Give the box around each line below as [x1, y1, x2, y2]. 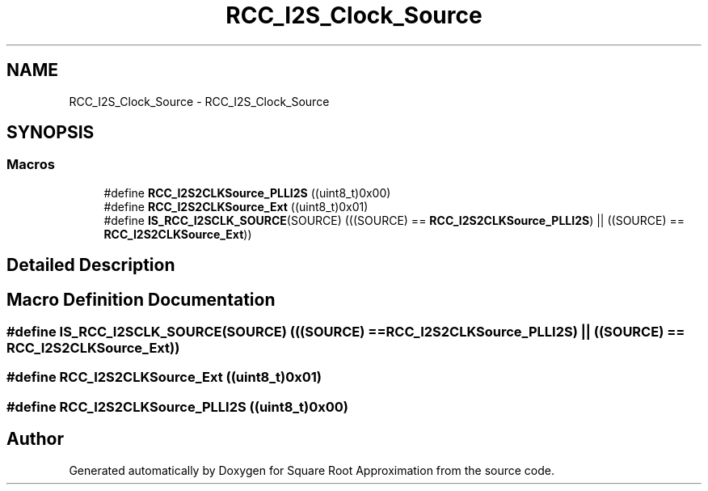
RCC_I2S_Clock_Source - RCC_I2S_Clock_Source [69, 94, 330, 108]
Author [6, 429, 64, 450]
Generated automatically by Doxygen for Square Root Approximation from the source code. [69, 463, 554, 477]
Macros [6, 156, 55, 173]
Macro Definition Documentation [6, 289, 276, 310]
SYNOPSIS [6, 122, 95, 143]
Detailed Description [6, 255, 175, 276]
